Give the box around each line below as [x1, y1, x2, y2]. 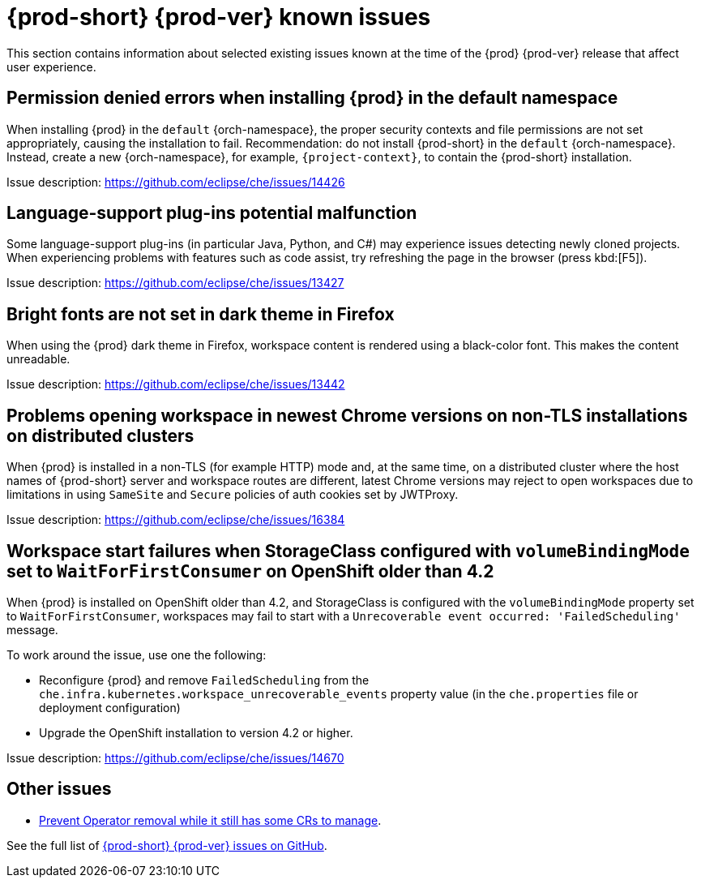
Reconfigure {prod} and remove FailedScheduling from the [39, 672, 370, 687]
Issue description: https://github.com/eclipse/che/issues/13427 [6, 276, 344, 290]
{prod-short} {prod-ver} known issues [6, 3, 431, 31]
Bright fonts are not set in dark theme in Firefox [6, 303, 395, 324]
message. [6, 622, 58, 637]
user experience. [6, 59, 96, 74]
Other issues [6, 779, 112, 800]
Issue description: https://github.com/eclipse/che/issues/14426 [6, 174, 345, 189]
